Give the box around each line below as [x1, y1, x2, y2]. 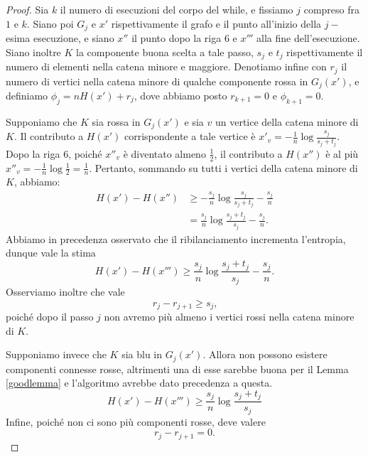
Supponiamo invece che [6, 347, 107, 362]
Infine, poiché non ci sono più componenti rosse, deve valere [6, 414, 266, 429]
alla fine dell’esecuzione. [256, 31, 360, 45]
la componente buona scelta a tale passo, [76, 44, 254, 59]
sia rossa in [92, 114, 141, 129]
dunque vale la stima [6, 245, 96, 260]
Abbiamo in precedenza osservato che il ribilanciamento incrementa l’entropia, [6, 231, 346, 246]
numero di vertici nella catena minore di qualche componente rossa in [6, 73, 308, 88]
